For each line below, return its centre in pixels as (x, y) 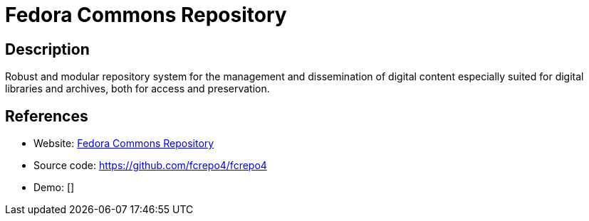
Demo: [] (54, 188)
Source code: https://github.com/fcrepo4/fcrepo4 (150, 166)
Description (47, 49)
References (47, 116)
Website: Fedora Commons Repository (124, 144)
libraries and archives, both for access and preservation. (137, 89)
